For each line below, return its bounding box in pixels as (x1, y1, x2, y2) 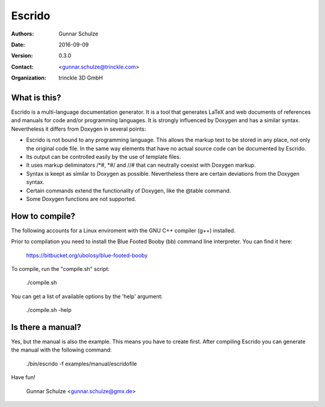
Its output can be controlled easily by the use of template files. (26, 153, 181, 160)
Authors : (11, 30, 34, 37)
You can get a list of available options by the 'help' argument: (11, 293, 163, 300)
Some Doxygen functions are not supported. (26, 195, 137, 202)
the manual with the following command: (11, 346, 112, 353)
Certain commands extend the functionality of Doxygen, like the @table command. (26, 187, 231, 194)
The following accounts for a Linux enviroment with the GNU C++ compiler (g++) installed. (11, 226, 236, 234)
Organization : (11, 74, 46, 81)
